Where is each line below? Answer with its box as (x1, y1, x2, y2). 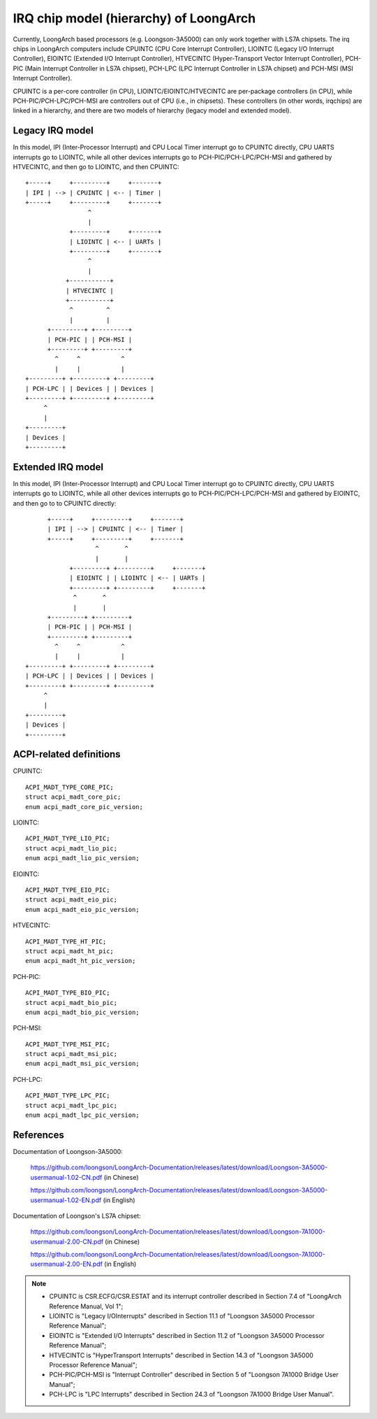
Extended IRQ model (13, 461, 104, 473)
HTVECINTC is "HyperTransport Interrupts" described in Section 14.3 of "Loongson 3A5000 (49, 1350, 313, 1360)
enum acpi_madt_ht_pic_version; (25, 957, 136, 965)
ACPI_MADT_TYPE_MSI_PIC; (25, 1040, 110, 1048)
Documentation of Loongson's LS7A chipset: (13, 1211, 141, 1220)
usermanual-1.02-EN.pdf (30, 1196, 102, 1204)
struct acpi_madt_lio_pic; (25, 844, 118, 853)
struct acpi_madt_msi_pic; (25, 1050, 118, 1058)
